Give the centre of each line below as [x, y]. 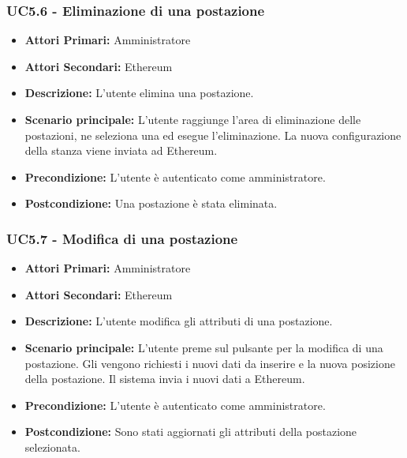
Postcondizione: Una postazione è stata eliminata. [151, 203]
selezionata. [52, 447]
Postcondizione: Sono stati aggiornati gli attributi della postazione [191, 432]
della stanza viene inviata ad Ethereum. [121, 150]
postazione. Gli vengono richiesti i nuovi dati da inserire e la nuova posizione [210, 363]
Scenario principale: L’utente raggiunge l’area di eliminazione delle [193, 119]
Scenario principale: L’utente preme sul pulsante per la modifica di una [204, 347]
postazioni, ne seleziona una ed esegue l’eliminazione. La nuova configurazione [213, 135]
